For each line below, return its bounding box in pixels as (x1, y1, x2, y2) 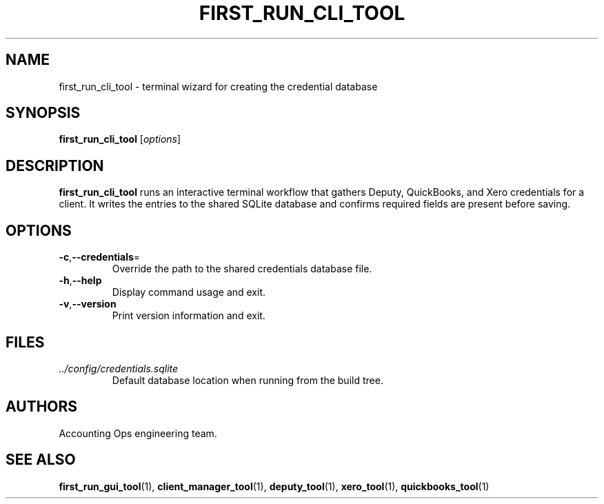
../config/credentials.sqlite (59, 362, 179, 374)
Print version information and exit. (112, 310, 265, 322)
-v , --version (59, 298, 117, 310)
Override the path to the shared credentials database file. (112, 263, 372, 275)
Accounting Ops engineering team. (59, 427, 217, 439)
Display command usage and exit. (112, 286, 266, 299)
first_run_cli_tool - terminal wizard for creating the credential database (59, 80, 378, 92)
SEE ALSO (6, 451, 76, 469)
